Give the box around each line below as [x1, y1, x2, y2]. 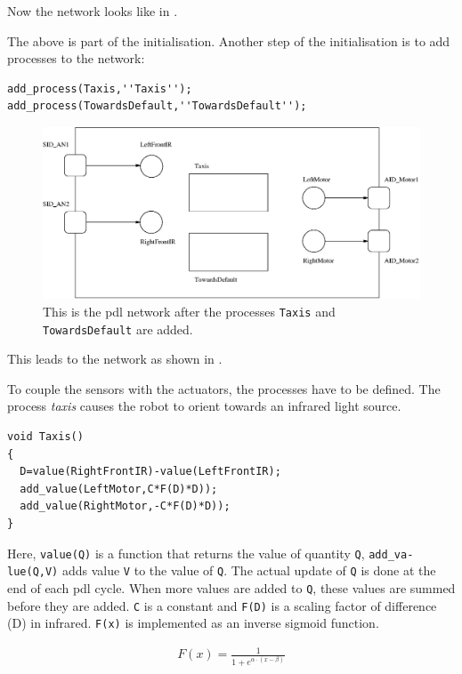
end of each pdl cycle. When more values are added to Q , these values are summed [7, 578, 456, 597]
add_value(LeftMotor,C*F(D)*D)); [20, 482, 218, 495]
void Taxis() [7, 430, 84, 444]
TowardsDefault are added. [43, 319, 193, 338]
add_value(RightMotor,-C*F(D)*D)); [20, 500, 231, 513]
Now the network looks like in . [7, 2, 178, 20]
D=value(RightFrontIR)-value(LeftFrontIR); [20, 465, 281, 478]
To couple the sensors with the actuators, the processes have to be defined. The [7, 379, 441, 397]
